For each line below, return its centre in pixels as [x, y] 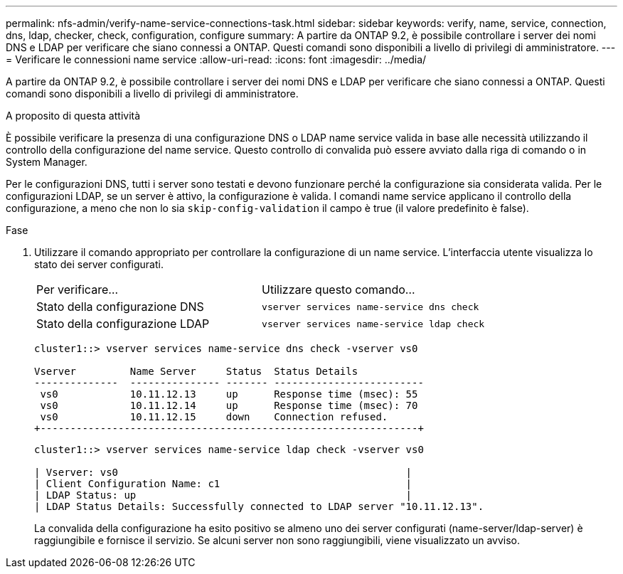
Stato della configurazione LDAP [123, 324]
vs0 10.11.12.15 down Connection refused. [214, 417]
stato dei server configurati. [99, 264]
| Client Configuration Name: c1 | [223, 484]
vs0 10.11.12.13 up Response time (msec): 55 [229, 394]
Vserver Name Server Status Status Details [196, 371]
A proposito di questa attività [73, 116]
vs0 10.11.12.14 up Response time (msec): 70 [229, 405]
